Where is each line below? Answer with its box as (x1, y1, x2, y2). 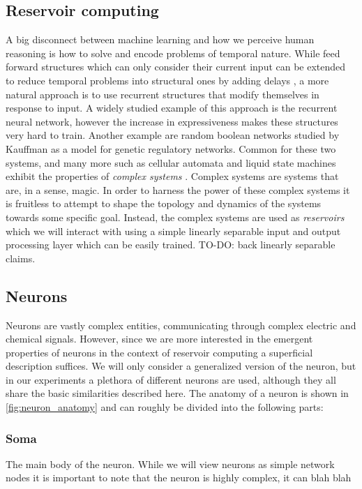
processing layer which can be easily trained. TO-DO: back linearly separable (6, 237, 335, 252)
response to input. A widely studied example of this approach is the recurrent (6, 100, 338, 115)
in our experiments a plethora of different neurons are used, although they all (6, 372, 336, 386)
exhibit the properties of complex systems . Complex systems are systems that (6, 169, 339, 183)
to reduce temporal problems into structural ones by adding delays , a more (6, 73, 329, 87)
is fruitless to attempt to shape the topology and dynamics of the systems (6, 196, 322, 211)
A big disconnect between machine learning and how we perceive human (6, 32, 315, 47)
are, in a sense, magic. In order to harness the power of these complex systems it (6, 182, 350, 197)
